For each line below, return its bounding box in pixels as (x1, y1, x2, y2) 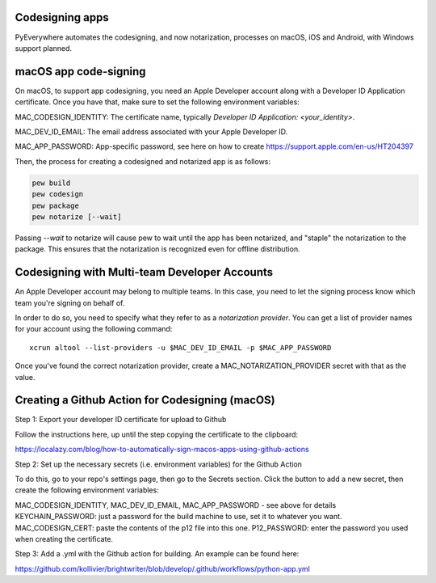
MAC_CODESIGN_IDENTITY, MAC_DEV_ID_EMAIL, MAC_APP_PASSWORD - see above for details (15, 500, 337, 509)
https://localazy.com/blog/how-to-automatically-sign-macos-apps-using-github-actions (15, 445, 310, 454)
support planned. (15, 43, 73, 53)
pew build (31, 178, 71, 188)
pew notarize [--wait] (31, 212, 122, 222)
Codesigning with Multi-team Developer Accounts (15, 265, 274, 279)
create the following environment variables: (15, 485, 159, 495)
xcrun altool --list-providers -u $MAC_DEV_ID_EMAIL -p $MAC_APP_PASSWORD (29, 343, 332, 352)
